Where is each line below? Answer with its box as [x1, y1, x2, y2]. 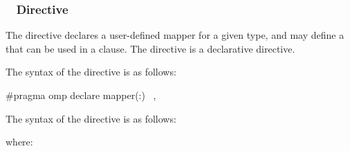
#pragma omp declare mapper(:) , [6, 88, 156, 102]
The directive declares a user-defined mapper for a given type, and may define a [6, 28, 344, 42]
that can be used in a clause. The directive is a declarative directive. [6, 41, 295, 55]
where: [6, 134, 33, 149]
